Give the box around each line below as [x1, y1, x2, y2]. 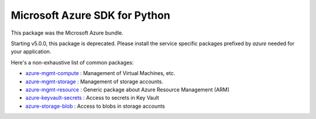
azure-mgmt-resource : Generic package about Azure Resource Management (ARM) [25, 86, 230, 93]
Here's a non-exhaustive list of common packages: [11, 59, 134, 66]
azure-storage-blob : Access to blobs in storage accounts [25, 103, 165, 110]
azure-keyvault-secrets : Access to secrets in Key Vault [25, 94, 159, 101]
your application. [11, 48, 51, 55]
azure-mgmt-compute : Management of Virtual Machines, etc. [25, 70, 176, 77]
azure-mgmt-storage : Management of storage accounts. [25, 78, 164, 85]
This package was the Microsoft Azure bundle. [11, 29, 123, 36]
